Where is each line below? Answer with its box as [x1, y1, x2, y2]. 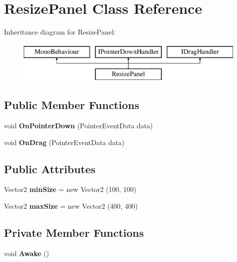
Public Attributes [4, 161, 96, 176]
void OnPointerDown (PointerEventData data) [4, 120, 153, 131]
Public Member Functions [4, 97, 139, 112]
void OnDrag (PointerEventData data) [4, 137, 125, 147]
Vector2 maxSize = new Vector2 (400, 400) [4, 201, 138, 211]
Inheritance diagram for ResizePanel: [4, 27, 116, 37]
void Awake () [4, 248, 49, 258]
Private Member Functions [4, 225, 144, 240]
